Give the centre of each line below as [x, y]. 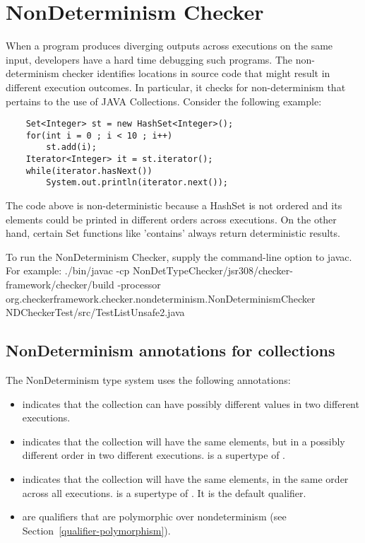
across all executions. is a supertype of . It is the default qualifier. [164, 492]
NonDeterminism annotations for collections [170, 350]
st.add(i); [71, 147]
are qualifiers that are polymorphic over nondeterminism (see [154, 516]
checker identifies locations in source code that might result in [196, 73]
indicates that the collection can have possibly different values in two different [191, 403]
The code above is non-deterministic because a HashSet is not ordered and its [174, 205]
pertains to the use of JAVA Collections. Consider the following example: [164, 101]
